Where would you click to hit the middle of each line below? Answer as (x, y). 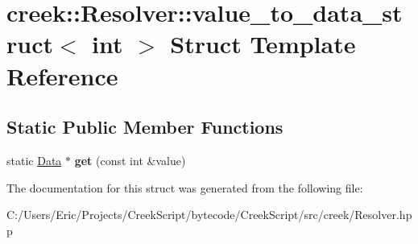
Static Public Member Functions (145, 127)
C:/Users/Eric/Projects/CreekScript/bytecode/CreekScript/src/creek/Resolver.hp (209, 215)
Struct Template (263, 44)
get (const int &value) (130, 160)
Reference (62, 75)
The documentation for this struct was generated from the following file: (185, 187)
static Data (34, 160)
